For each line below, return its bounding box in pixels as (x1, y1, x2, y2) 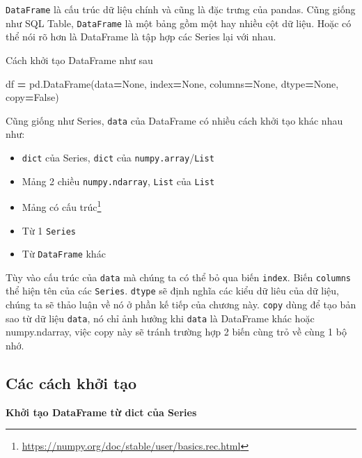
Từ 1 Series (22, 223, 76, 237)
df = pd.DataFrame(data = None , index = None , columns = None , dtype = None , (6, 76, 339, 90)
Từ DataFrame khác (22, 246, 106, 261)
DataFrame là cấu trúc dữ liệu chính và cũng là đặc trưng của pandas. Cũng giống (6, 2, 356, 16)
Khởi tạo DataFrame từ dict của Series (6, 404, 197, 419)
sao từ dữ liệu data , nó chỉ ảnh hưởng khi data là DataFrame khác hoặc (6, 310, 315, 325)
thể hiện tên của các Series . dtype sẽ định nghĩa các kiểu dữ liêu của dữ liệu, (6, 283, 339, 298)
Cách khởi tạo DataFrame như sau (6, 52, 153, 67)
